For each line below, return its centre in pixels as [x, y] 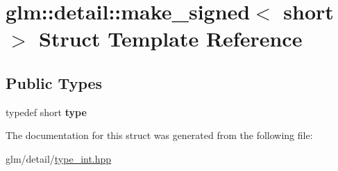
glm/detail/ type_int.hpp [59, 158]
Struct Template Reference [171, 39]
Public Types [54, 82]
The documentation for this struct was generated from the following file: [159, 135]
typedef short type [46, 112]
